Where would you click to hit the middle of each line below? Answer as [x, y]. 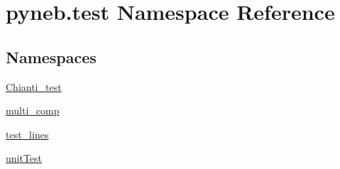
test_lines [27, 134]
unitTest [24, 158]
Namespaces [51, 56]
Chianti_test [34, 86]
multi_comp [33, 110]
